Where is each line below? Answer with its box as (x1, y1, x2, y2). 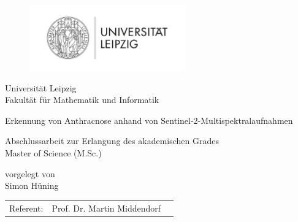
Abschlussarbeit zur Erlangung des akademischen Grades (5, 134, 219, 147)
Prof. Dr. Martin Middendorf (52, 201, 161, 214)
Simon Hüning (5, 179, 59, 192)
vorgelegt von (5, 167, 55, 180)
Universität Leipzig (5, 81, 77, 94)
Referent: (9, 201, 44, 214)
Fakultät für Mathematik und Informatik (5, 93, 159, 106)
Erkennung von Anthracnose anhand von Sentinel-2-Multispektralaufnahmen (5, 113, 293, 126)
